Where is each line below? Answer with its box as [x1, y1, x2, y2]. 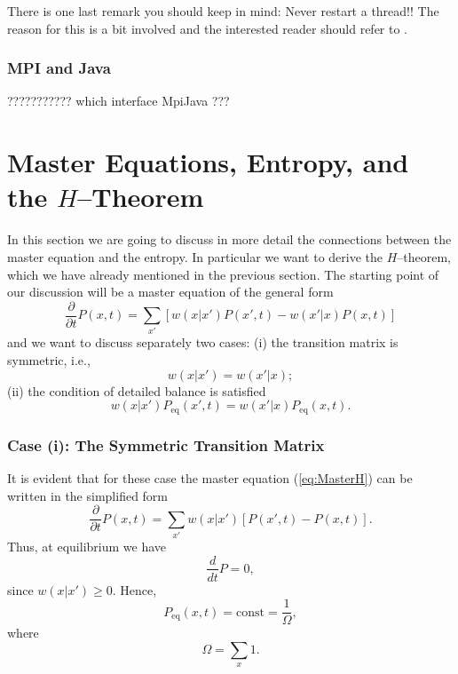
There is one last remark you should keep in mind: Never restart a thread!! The [7, 2, 439, 20]
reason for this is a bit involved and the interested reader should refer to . [7, 19, 408, 37]
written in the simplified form [7, 486, 169, 504]
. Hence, [112, 580, 157, 599]
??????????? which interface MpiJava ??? [7, 91, 230, 110]
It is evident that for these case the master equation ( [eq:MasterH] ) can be [7, 468, 413, 487]
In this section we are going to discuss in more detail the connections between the [7, 230, 452, 249]
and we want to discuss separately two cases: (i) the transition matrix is [7, 333, 399, 352]
